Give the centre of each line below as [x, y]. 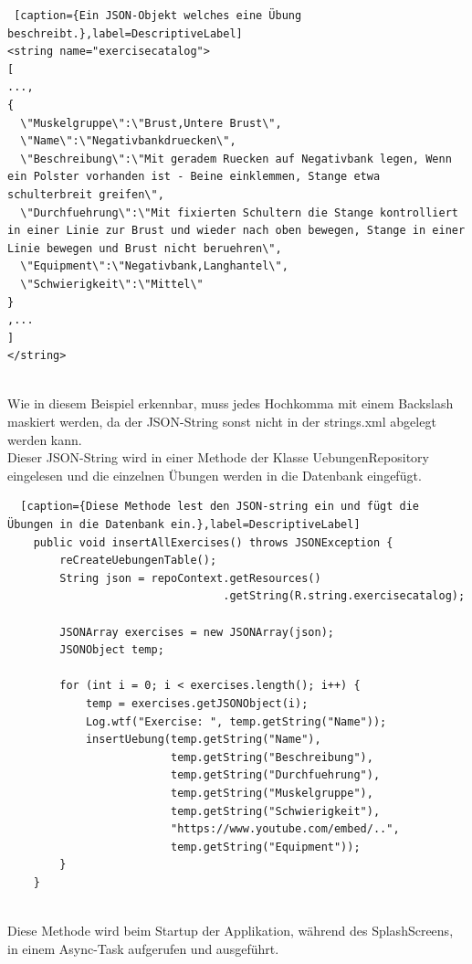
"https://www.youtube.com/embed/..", [285, 829]
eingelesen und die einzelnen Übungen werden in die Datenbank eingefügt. [215, 475]
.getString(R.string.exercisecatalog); [344, 596]
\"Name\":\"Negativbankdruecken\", [128, 141]
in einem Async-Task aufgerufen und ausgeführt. [143, 948]
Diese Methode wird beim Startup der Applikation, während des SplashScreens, [231, 931]
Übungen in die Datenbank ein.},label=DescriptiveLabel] [184, 525]
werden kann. [45, 439]
